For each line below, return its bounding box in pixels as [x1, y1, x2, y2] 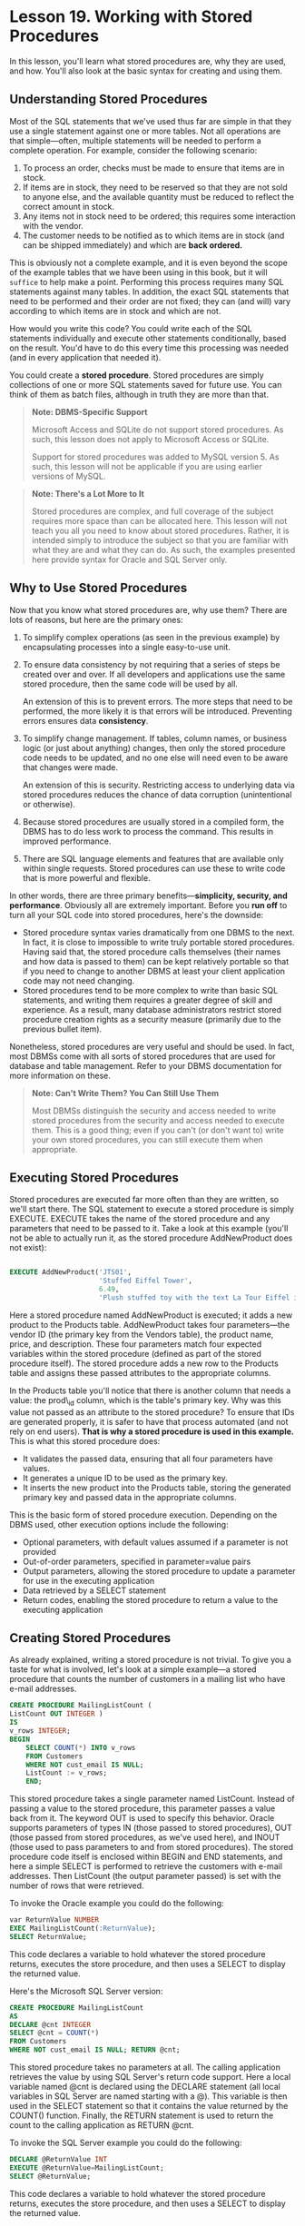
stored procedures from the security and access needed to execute [31, 1114, 285, 1125]
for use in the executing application [22, 1575, 155, 1586]
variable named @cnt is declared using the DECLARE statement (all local [9, 2082, 281, 2092]
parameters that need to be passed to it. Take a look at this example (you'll [9, 1223, 289, 1234]
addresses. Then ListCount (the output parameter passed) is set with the [9, 1871, 281, 1882]
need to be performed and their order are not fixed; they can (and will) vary [9, 295, 291, 306]
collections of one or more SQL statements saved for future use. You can [9, 379, 282, 390]
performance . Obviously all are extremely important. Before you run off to [9, 899, 288, 910]
